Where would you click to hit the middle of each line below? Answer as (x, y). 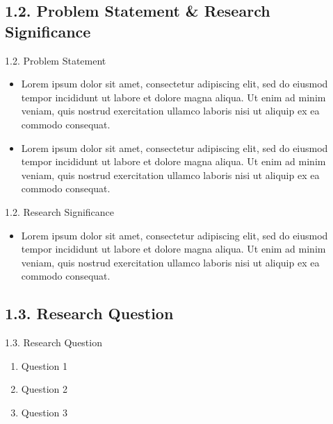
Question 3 (44, 412)
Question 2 (44, 389)
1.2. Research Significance (60, 211)
